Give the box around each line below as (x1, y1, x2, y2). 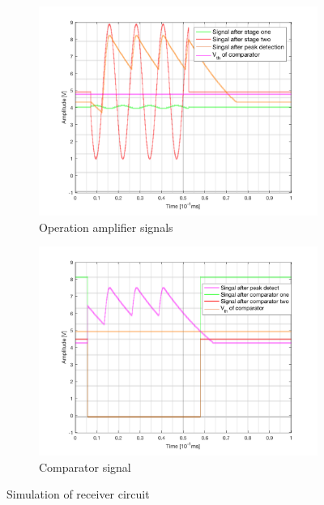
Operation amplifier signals (39, 218, 173, 235)
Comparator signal (39, 458, 131, 475)
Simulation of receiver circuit (6, 486, 150, 503)
